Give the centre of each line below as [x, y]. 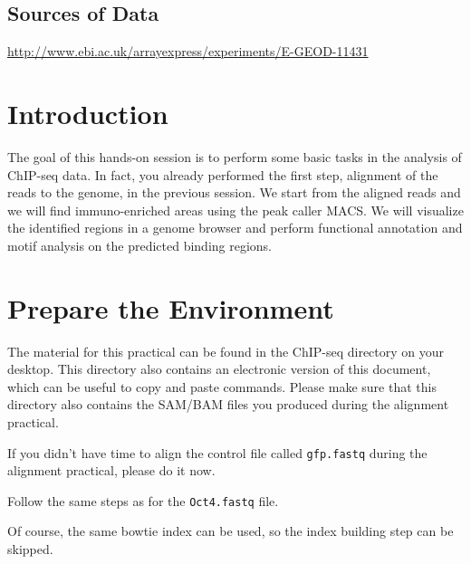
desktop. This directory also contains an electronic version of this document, [219, 369]
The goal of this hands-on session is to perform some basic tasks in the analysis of [235, 156]
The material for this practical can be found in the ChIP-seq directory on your [226, 351]
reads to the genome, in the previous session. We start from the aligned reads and [234, 192]
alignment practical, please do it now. [111, 470]
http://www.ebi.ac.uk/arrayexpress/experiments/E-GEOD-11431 [188, 51]
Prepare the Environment [171, 307]
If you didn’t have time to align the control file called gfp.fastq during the [217, 452]
